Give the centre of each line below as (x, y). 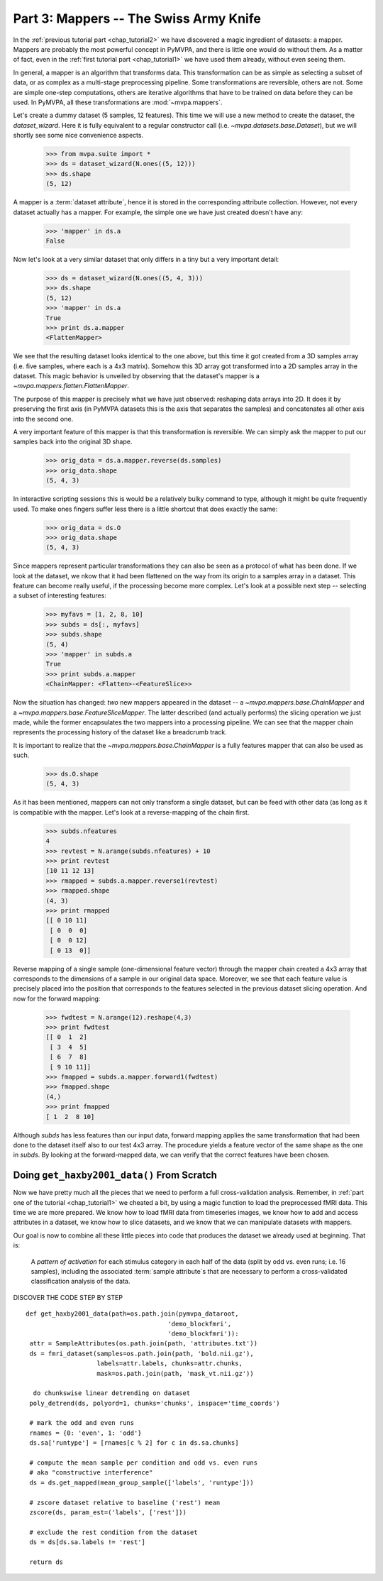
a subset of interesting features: (60, 595)
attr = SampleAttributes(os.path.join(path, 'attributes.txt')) (144, 1344)
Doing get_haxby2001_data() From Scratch (115, 1175)
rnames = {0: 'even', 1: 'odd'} (85, 1433)
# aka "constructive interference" (91, 1473)
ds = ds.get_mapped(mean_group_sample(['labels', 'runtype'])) (142, 1482)
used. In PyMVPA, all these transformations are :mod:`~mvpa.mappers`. (118, 102)
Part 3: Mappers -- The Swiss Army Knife (137, 18)
